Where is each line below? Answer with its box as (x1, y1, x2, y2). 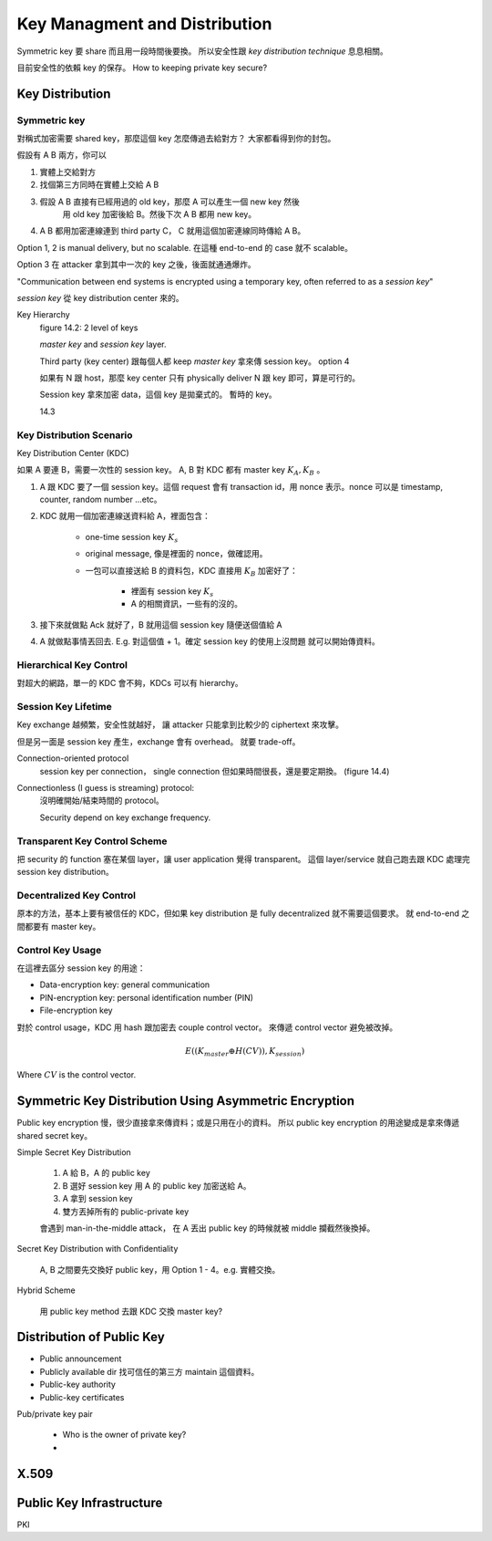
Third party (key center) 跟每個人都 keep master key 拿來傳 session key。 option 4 (39, 356, 350, 367)
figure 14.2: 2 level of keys (39, 322, 138, 333)
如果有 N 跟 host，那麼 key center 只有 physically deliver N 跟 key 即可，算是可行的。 (39, 372, 361, 383)
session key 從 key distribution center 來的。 (16, 293, 184, 303)
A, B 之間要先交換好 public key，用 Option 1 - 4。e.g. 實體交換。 (39, 1264, 281, 1275)
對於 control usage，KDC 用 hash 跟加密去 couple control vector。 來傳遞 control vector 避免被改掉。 (16, 1022, 398, 1033)
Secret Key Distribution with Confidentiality (16, 1244, 179, 1255)
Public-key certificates (39, 1391, 125, 1402)
